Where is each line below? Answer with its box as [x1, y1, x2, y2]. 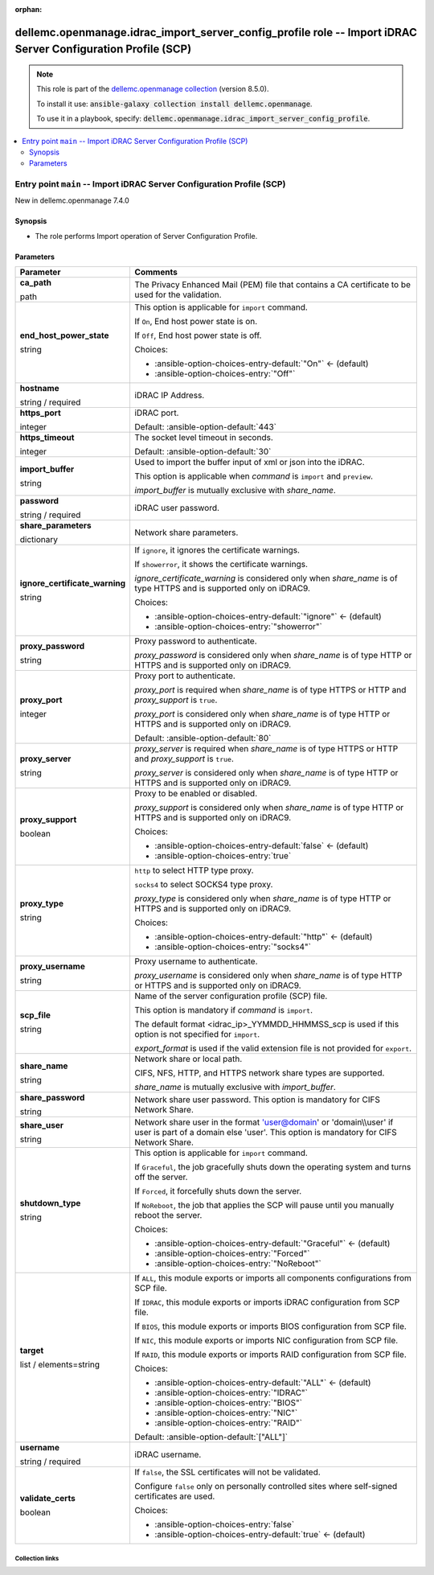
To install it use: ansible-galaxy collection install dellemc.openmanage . [36, 99, 313, 109]
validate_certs [19, 1493, 76, 1504]
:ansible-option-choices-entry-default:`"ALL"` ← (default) [154, 1377, 371, 1388]
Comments [134, 266, 178, 278]
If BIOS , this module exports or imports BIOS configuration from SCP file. [134, 1321, 407, 1332]
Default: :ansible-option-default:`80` [134, 733, 272, 744]
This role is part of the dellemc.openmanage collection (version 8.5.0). [36, 84, 269, 94]
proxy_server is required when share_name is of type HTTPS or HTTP [134, 743, 399, 755]
